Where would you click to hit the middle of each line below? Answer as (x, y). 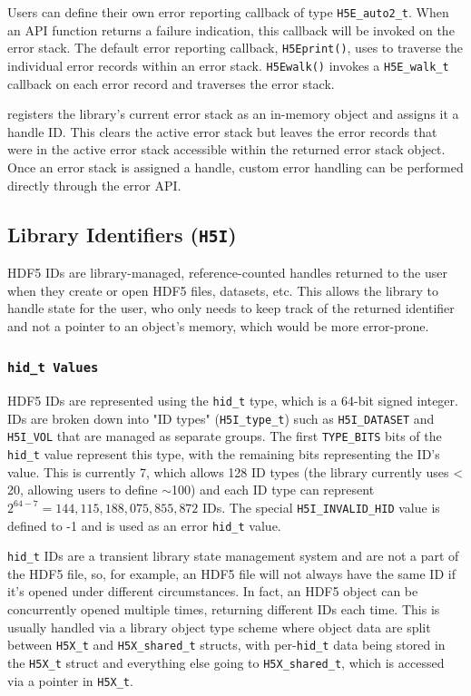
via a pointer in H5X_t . (70, 680)
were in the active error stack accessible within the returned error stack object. (226, 149)
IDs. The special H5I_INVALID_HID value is (321, 507)
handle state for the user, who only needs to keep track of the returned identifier (231, 308)
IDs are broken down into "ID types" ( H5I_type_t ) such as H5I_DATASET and (221, 418)
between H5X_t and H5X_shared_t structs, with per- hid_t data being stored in (226, 645)
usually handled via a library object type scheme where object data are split (219, 627)
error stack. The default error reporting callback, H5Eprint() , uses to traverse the (235, 48)
